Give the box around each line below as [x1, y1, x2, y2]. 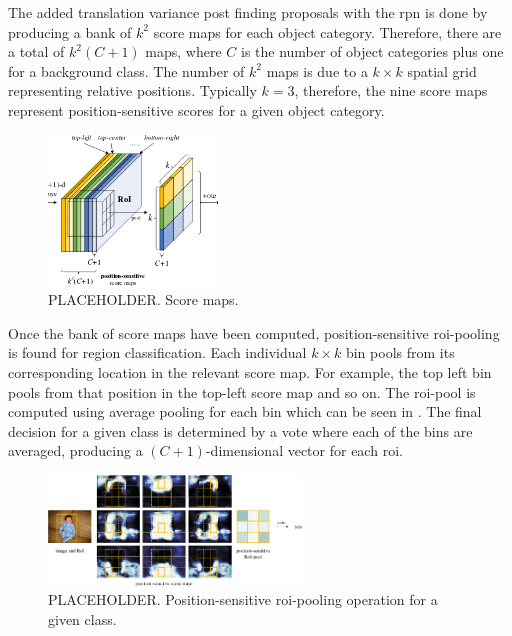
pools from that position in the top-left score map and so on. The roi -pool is [8, 381, 476, 402]
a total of [8, 41, 65, 62]
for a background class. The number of [8, 60, 245, 81]
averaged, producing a [8, 440, 143, 461]
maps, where [145, 41, 222, 62]
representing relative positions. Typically [8, 80, 257, 101]
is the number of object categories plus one [240, 41, 504, 62]
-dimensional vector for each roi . [205, 440, 403, 461]
